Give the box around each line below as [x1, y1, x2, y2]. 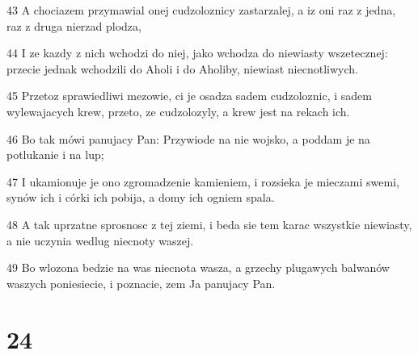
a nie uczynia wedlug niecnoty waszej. [6, 232, 194, 248]
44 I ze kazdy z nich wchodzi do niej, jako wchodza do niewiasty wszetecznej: [6, 44, 388, 61]
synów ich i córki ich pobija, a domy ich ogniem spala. [6, 189, 275, 206]
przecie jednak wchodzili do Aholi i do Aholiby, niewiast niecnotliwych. [6, 60, 358, 77]
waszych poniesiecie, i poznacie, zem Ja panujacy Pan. [6, 274, 276, 291]
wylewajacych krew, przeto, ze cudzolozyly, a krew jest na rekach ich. [6, 102, 350, 119]
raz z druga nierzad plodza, [6, 17, 141, 34]
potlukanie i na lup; [6, 146, 104, 163]
